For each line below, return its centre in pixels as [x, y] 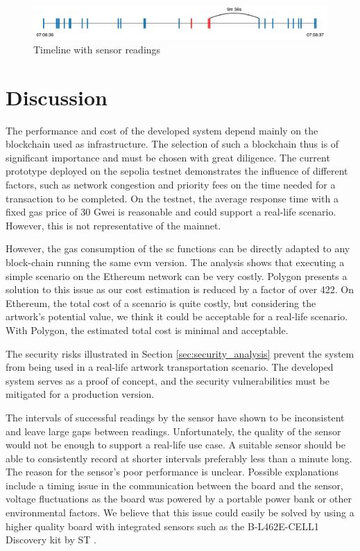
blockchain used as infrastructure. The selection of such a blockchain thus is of [172, 144]
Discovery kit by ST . [51, 540]
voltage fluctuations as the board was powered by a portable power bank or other [179, 499]
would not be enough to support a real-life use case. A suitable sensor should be [175, 445]
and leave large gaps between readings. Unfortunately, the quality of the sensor [173, 431]
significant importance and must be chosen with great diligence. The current [168, 157]
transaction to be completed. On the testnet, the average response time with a [172, 198]
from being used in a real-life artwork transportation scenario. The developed [170, 367]
